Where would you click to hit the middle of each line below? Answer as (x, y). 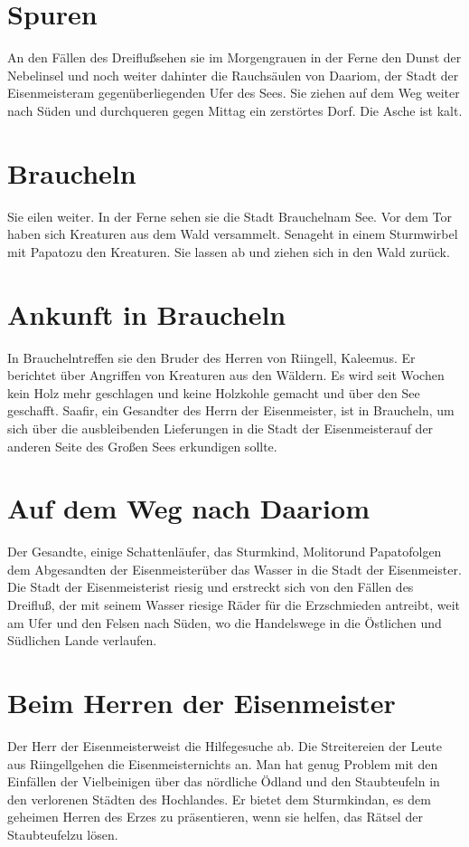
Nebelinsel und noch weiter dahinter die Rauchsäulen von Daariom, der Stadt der (233, 75)
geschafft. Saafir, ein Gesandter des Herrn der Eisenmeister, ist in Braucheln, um (231, 410)
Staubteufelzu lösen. (63, 834)
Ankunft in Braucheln (147, 314)
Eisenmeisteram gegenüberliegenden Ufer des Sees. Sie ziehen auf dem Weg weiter (234, 93)
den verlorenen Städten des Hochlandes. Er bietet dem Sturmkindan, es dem (219, 799)
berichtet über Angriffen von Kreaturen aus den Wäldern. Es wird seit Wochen (226, 375)
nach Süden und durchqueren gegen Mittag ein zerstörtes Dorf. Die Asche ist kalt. (235, 110)
